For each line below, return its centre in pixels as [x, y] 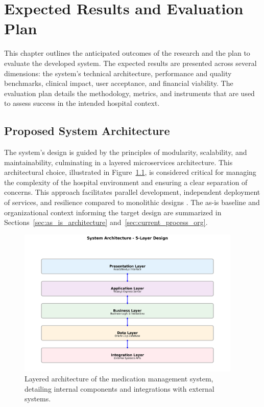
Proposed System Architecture [87, 131]
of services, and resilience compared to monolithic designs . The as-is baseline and [132, 202]
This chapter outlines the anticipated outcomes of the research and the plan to [127, 53]
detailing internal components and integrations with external [119, 388]
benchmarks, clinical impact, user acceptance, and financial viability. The [119, 83]
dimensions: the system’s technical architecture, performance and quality [118, 73]
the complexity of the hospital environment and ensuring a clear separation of [126, 182]
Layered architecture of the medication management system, [119, 379]
